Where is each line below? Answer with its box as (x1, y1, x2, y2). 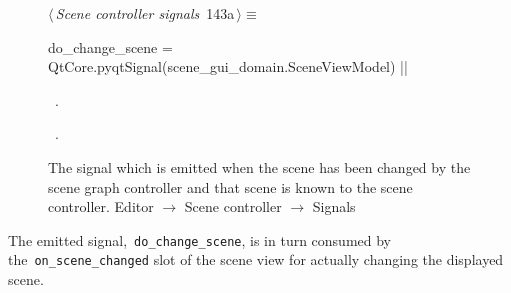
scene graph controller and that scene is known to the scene (48, 176, 413, 197)
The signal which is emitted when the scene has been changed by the (48, 156, 471, 177)
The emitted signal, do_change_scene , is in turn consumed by (8, 229, 392, 250)
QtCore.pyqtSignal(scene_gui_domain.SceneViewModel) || (48, 56, 408, 77)
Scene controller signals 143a (55, 3, 235, 23)
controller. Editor (48, 196, 154, 217)
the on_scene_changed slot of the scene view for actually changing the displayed (8, 249, 504, 270)
